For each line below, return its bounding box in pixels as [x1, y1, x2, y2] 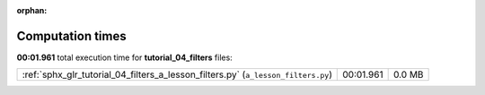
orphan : [16, 5, 48, 15]
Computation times [16, 28, 127, 44]
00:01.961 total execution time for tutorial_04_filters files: [16, 52, 233, 63]
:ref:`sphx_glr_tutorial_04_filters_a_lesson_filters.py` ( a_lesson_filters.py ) [22, 68, 332, 81]
